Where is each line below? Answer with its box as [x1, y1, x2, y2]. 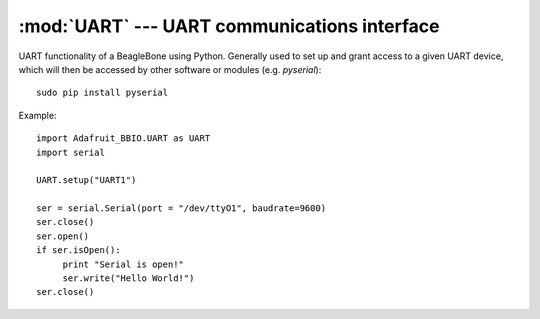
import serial [36, 146, 105, 158]
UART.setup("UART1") [36, 175, 137, 186]
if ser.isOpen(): [36, 245, 121, 256]
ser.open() [36, 230, 90, 242]
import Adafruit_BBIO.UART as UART [36, 133, 211, 144]
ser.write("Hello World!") [62, 273, 195, 284]
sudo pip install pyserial [36, 87, 169, 99]
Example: [18, 109, 57, 121]
